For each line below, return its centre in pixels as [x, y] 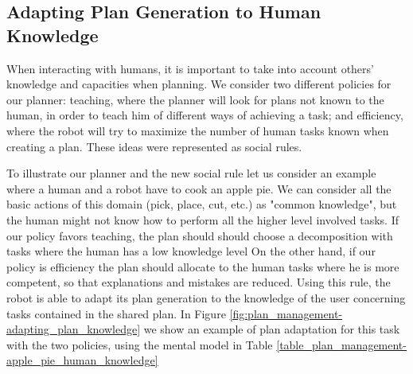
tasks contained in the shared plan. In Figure [116, 313]
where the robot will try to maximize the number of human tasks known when [198, 130]
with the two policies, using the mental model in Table [140, 344]
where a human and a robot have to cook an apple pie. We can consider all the [199, 188]
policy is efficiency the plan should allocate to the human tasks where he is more [203, 266]
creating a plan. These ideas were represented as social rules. [154, 146]
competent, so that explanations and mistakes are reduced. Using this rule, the [199, 282]
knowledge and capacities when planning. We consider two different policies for [199, 84]
